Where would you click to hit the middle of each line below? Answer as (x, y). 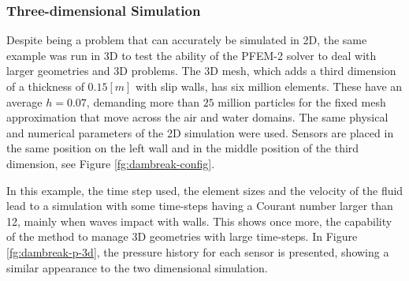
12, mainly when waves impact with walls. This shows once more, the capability (199, 221)
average (24, 101)
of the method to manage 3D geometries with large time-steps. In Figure (182, 236)
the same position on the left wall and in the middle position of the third (183, 148)
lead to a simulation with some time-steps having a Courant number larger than (200, 206)
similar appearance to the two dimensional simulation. (137, 267)
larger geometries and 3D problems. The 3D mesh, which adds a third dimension (201, 71)
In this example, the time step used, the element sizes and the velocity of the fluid (205, 190)
